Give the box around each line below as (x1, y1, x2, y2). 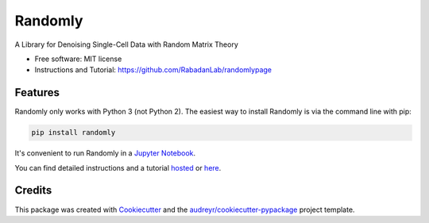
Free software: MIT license (34, 54, 122, 63)
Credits (14, 183, 52, 198)
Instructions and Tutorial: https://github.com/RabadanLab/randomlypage (34, 65, 272, 75)
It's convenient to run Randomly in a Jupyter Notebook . (14, 148, 196, 158)
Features (14, 86, 60, 99)
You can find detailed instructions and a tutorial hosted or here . (14, 163, 222, 172)
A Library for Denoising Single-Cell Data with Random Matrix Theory (14, 40, 238, 49)
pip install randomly (31, 128, 116, 137)
